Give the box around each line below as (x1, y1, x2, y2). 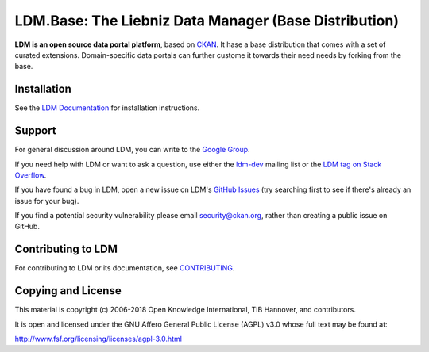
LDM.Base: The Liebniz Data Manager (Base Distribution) (14, 12, 399, 29)
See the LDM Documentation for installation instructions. (14, 103, 200, 113)
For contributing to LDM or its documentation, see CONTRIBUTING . (14, 263, 235, 273)
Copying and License (14, 284, 122, 297)
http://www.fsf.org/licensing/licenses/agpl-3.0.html (14, 334, 183, 344)
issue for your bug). (14, 196, 79, 205)
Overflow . (14, 170, 47, 180)
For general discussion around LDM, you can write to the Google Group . (14, 145, 250, 155)
